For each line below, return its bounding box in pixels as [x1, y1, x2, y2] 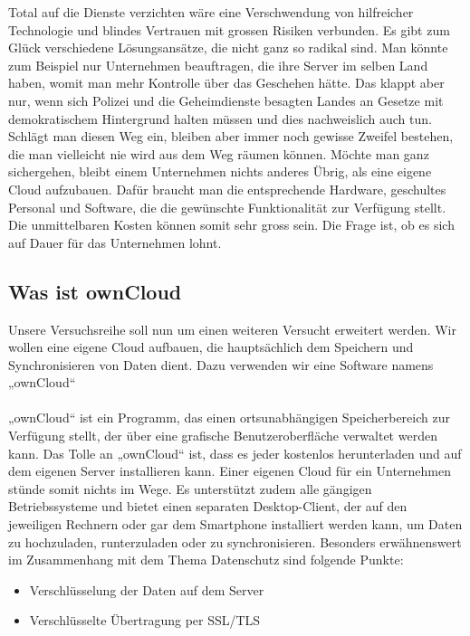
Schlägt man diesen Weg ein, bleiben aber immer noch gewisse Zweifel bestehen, [8, 127, 454, 146]
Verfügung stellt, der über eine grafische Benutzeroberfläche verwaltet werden [8, 426, 437, 445]
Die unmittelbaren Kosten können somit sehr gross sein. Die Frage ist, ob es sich [8, 215, 455, 234]
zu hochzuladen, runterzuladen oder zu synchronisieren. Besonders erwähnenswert [8, 532, 462, 551]
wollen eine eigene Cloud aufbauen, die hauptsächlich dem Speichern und [8, 337, 414, 356]
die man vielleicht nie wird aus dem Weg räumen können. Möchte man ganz [8, 144, 429, 163]
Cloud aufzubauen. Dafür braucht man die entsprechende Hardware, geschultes [8, 179, 446, 198]
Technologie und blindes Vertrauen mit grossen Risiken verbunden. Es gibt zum [8, 20, 450, 39]
